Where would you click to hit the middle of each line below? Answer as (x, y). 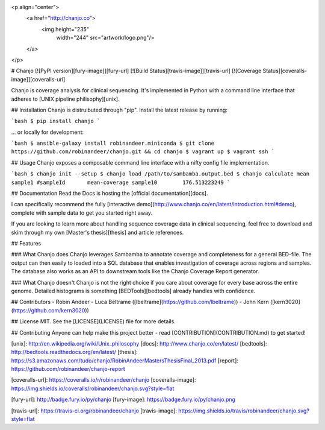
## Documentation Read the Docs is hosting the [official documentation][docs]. (110, 194)
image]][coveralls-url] (38, 79)
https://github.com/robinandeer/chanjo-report (68, 369)
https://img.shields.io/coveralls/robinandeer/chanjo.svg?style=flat (93, 388)
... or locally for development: (48, 132)
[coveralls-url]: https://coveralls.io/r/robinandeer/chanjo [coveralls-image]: (104, 380)
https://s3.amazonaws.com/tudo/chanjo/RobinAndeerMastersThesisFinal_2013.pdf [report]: (125, 360)
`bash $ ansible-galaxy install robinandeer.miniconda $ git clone (113, 144)
